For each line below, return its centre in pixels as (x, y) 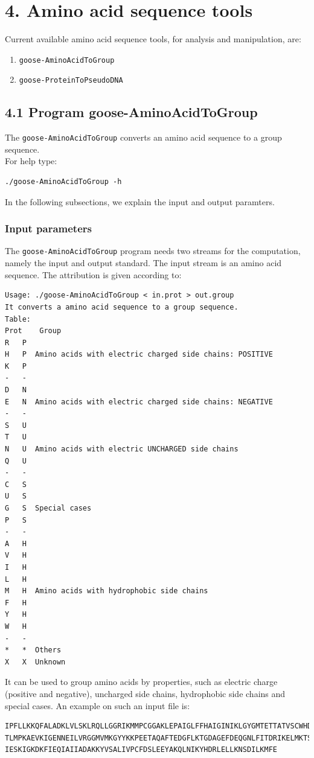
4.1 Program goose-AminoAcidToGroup (131, 112)
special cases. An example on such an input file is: (98, 705)
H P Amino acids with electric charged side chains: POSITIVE (139, 355)
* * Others (33, 650)
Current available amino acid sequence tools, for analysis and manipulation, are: (153, 39)
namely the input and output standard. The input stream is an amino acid (143, 263)
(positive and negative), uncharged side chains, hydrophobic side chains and (145, 693)
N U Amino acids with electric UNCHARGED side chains (122, 449)
